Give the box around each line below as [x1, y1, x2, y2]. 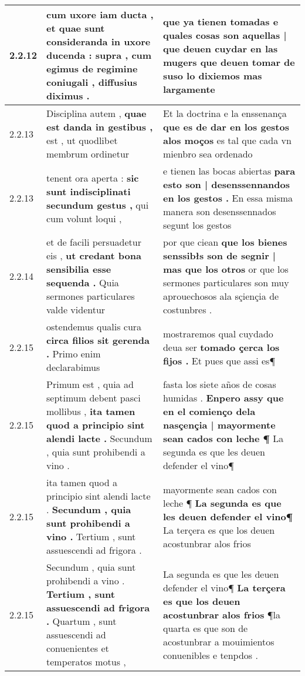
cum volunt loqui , [46, 211, 122, 225]
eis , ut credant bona [46, 249, 141, 262]
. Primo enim [46, 347, 101, 360]
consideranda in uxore [46, 35, 151, 48]
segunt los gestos [162, 218, 232, 232]
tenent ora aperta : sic [46, 170, 139, 185]
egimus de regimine [46, 62, 138, 75]
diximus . [46, 89, 90, 102]
